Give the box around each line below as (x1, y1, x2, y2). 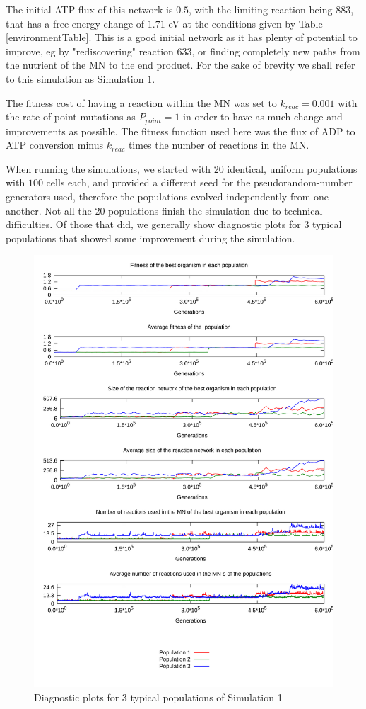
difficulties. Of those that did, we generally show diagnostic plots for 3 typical (6, 217, 342, 232)
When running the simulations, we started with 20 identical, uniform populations (6, 161, 358, 176)
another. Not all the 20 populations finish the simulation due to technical (6, 203, 323, 217)
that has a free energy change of (6, 16, 145, 30)
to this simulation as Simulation (6, 71, 144, 86)
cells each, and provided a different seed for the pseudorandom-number (46, 175, 353, 190)
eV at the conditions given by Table (168, 16, 323, 30)
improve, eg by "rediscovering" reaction (6, 43, 174, 58)
